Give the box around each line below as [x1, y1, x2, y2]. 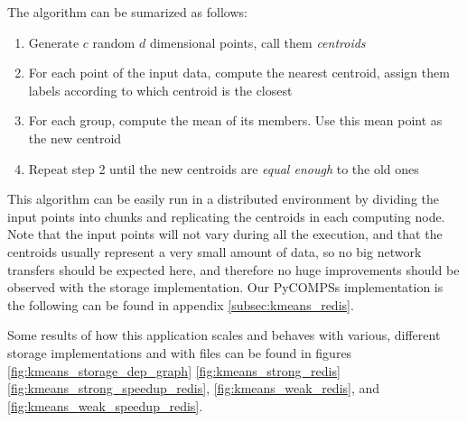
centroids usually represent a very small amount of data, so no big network [7, 242, 422, 261]
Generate [28, 32, 79, 51]
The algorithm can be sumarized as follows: [7, 3, 248, 21]
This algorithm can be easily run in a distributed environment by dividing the [7, 189, 440, 208]
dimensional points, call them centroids [149, 32, 366, 51]
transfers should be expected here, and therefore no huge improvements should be [7, 260, 460, 279]
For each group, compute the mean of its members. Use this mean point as [28, 111, 443, 130]
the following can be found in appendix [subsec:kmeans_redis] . [7, 295, 354, 314]
